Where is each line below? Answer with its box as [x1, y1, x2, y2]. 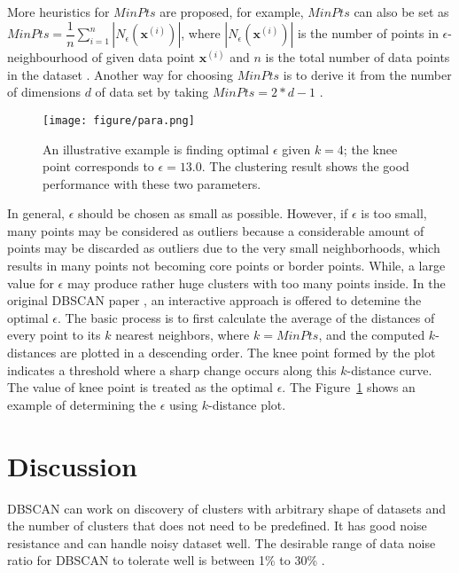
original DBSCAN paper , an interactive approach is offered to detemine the [7, 291, 422, 310]
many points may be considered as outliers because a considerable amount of [7, 221, 424, 239]
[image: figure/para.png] [43, 114, 195, 127]
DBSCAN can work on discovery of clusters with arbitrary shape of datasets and [7, 498, 446, 517]
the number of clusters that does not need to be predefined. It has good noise [7, 516, 427, 535]
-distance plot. [208, 395, 286, 413]
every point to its [7, 326, 101, 344]
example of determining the [7, 395, 157, 413]
